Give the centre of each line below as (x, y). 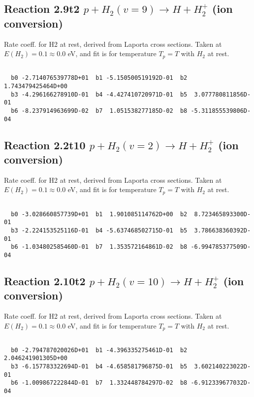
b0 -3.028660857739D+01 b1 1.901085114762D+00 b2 (99, 214)
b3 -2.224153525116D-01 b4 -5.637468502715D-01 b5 (99, 230)
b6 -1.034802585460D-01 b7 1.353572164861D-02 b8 (99, 247)
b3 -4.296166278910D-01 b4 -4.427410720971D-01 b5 (99, 94)
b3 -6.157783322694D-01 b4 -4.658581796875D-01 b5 (99, 367)
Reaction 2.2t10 (45, 145)
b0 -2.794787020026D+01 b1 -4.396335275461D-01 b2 (99, 350)
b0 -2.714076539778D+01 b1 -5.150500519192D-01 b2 (99, 78)
